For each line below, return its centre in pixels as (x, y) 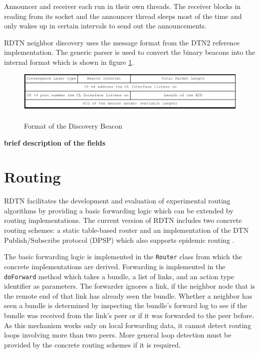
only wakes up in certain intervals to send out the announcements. (105, 26)
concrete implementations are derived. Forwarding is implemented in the (115, 266)
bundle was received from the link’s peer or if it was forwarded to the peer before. (129, 315)
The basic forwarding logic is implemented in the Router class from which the (123, 257)
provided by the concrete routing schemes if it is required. (92, 344)
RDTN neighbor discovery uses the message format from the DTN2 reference (122, 42)
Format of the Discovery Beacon (73, 125)
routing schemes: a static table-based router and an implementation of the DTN (127, 230)
